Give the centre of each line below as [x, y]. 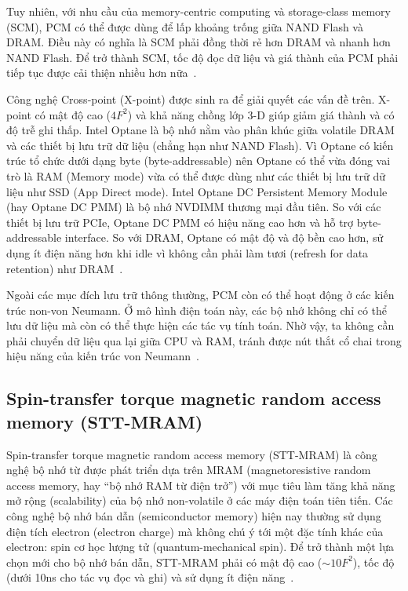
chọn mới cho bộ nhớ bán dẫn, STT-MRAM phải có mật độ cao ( [164, 562]
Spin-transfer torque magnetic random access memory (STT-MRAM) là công [192, 454]
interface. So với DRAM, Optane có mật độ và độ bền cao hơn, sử [224, 237]
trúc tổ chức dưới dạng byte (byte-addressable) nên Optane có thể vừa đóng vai [199, 161]
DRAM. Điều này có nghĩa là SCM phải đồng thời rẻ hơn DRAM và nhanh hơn [199, 42]
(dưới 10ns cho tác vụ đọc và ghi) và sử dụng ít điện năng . [150, 577]
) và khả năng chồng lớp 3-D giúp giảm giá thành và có [261, 114]
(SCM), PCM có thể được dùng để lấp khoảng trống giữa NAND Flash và [185, 26]
